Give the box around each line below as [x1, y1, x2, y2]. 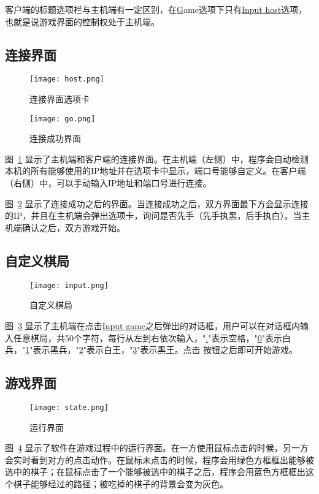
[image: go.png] [29, 114, 96, 123]
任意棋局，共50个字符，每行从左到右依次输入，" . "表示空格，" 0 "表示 [13, 331, 282, 344]
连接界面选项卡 [29, 93, 90, 105]
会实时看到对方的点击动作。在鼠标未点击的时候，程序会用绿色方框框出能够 [5, 453, 306, 466]
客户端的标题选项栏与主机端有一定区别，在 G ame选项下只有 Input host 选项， [5, 3, 307, 15]
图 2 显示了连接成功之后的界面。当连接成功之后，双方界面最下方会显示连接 [5, 197, 309, 210]
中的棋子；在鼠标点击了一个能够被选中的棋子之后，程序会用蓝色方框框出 [13, 465, 306, 478]
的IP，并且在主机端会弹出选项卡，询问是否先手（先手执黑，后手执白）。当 [5, 209, 302, 222]
